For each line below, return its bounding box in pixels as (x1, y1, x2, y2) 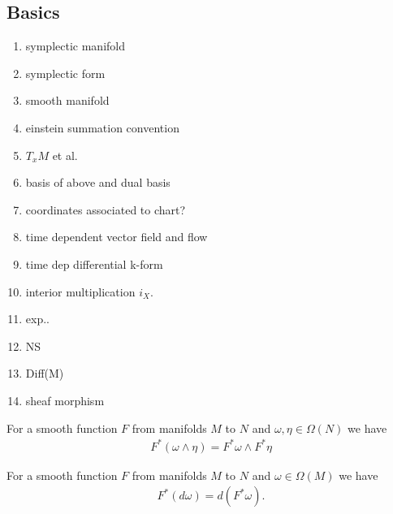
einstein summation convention (25, 119, 179, 136)
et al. (52, 146, 78, 163)
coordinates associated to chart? (25, 201, 186, 218)
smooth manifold (25, 92, 110, 109)
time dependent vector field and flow (25, 228, 208, 245)
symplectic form (25, 64, 106, 81)
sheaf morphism (25, 391, 105, 408)
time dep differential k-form (25, 255, 163, 272)
